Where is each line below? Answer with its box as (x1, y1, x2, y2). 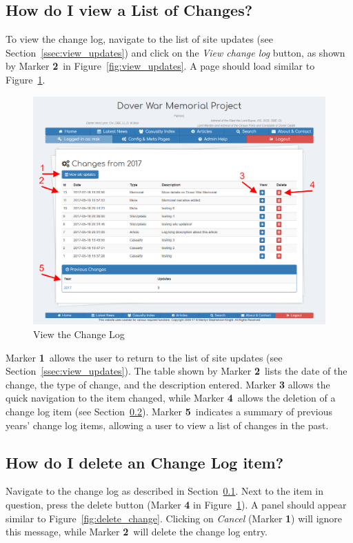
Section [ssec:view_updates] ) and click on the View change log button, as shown (6, 45, 345, 59)
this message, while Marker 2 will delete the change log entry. (6, 524, 268, 539)
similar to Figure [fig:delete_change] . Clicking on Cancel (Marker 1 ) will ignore (6, 511, 343, 525)
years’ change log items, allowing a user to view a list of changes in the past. (6, 417, 329, 432)
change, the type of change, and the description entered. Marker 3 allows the (6, 377, 330, 391)
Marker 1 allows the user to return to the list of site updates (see (6, 350, 283, 364)
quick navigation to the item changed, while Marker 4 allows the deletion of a (6, 391, 336, 405)
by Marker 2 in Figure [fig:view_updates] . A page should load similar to (6, 59, 315, 73)
